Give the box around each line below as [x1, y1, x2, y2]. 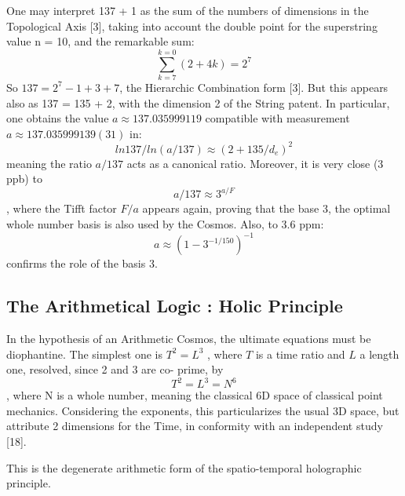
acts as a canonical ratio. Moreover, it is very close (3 [126, 155, 384, 171]
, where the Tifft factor [6, 200, 117, 217]
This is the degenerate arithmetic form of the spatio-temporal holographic [6, 459, 362, 476]
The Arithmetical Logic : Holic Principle [6, 294, 343, 318]
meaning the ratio [6, 155, 92, 171]
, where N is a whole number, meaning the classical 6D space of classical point [6, 387, 383, 403]
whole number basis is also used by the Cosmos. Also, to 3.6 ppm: [6, 216, 324, 232]
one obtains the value [6, 110, 109, 126]
